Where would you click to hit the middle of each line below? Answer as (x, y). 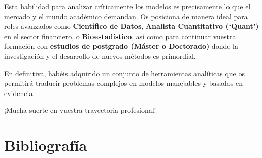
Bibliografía (46, 145)
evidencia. (20, 93)
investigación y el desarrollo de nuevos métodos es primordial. (100, 56)
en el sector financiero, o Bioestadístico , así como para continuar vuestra (120, 36)
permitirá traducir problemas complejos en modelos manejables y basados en (124, 83)
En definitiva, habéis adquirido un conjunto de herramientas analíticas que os (124, 73)
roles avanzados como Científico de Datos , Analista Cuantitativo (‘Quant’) (132, 26)
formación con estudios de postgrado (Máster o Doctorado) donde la (121, 46)
